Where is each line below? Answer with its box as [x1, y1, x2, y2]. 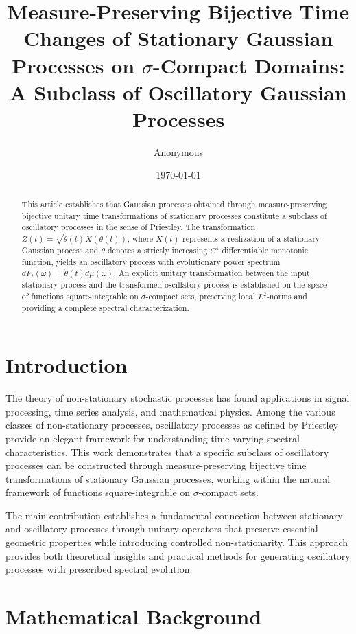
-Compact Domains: [152, 51, 345, 79]
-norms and [266, 290, 307, 302]
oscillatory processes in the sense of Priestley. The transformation [21, 221, 256, 233]
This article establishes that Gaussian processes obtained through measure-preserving [21, 198, 327, 210]
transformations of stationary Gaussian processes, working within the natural [5, 471, 331, 486]
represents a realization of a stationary [182, 232, 320, 244]
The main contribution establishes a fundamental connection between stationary [5, 508, 343, 522]
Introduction [5, 351, 128, 379]
